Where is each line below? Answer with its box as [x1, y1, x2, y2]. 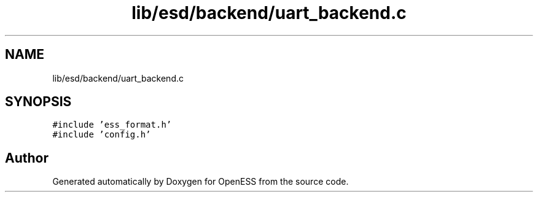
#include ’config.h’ [52, 129, 151, 140]
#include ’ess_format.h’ [52, 120, 172, 130]
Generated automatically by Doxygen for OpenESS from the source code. [52, 176, 349, 187]
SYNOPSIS [5, 94, 72, 110]
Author [5, 150, 49, 166]
